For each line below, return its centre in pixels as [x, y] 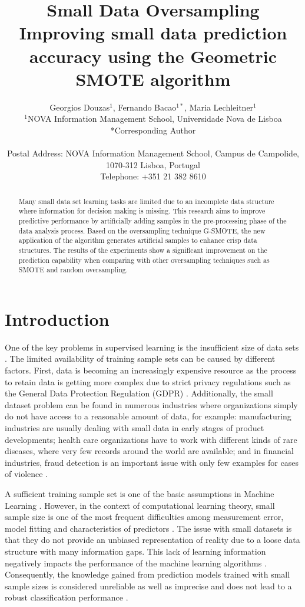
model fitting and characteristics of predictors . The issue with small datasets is [148, 528]
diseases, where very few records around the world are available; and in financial [149, 451]
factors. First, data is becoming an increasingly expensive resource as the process [151, 370]
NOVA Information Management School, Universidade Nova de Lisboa [155, 119]
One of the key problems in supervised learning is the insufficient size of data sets [152, 347]
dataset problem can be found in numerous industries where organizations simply [151, 404]
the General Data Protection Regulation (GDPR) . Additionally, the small [139, 393]
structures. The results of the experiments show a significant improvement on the [143, 250]
